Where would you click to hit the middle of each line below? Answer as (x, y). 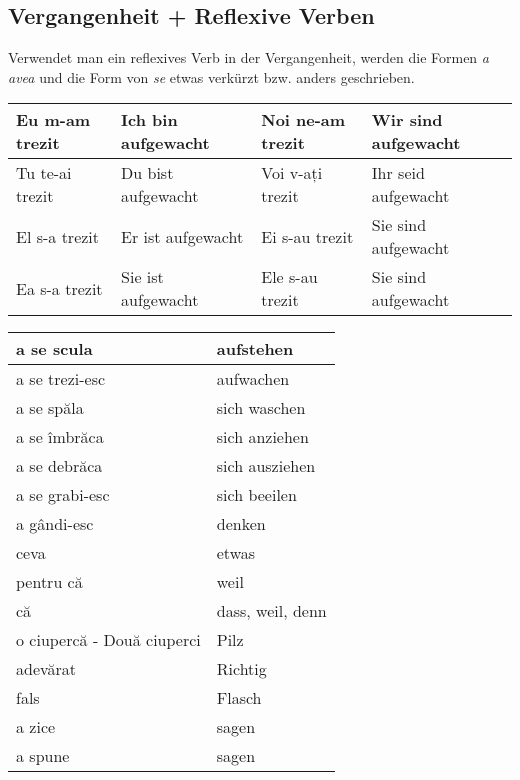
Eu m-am (53, 120)
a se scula (54, 349)
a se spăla (50, 408)
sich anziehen (262, 437)
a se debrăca (59, 466)
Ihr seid (398, 173)
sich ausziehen (266, 466)
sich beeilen (256, 495)
